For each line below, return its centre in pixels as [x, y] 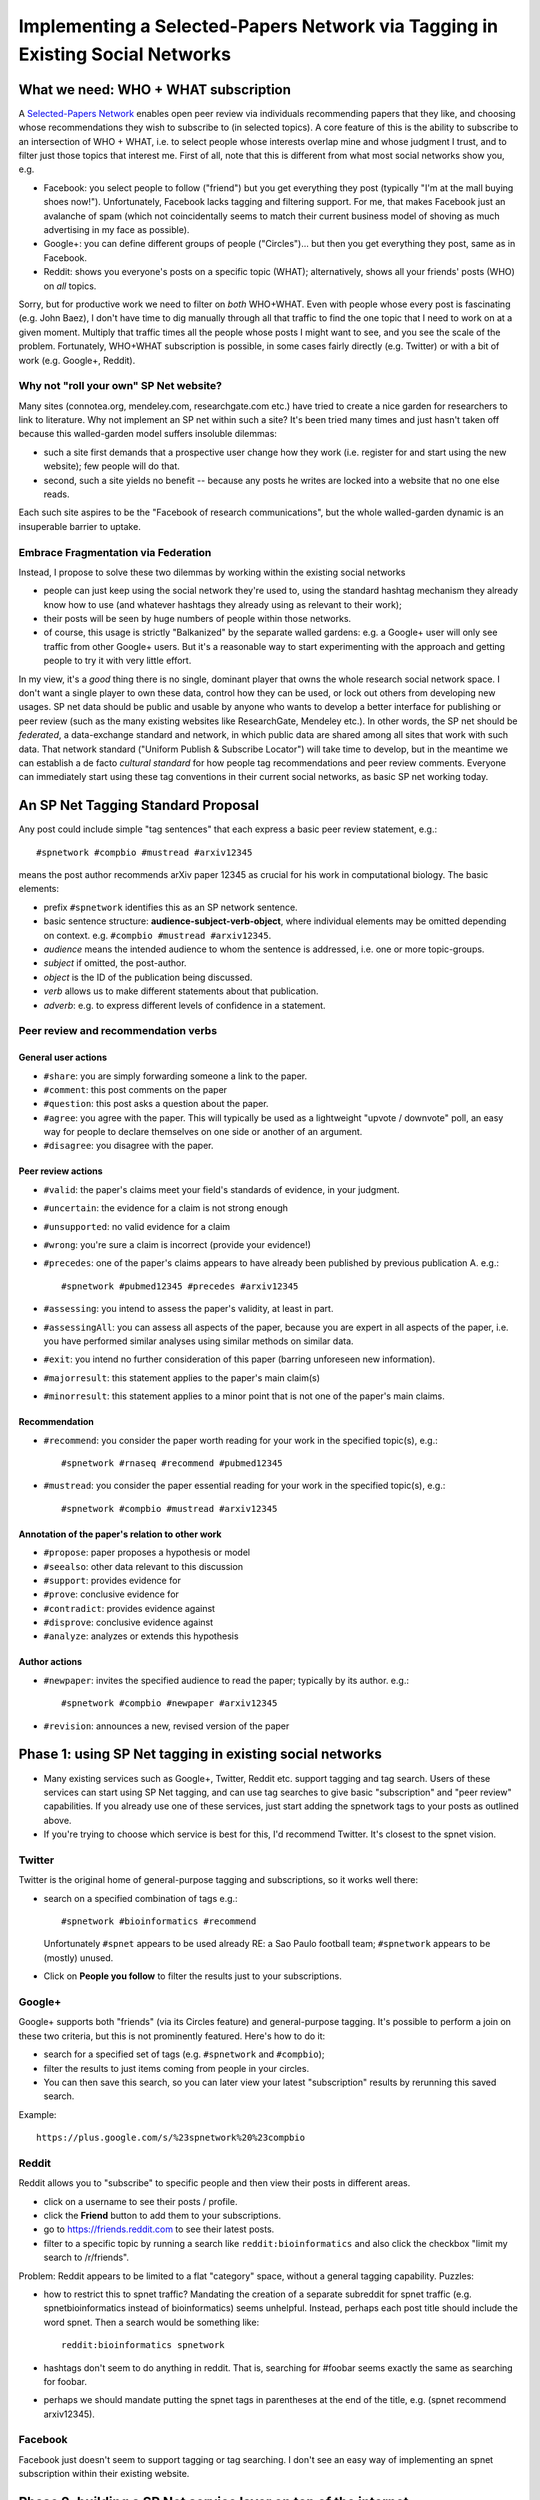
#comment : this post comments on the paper [135, 1089]
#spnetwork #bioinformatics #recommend [159, 1921]
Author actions [50, 1662]
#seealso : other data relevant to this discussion [143, 1566]
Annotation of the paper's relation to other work [120, 1534]
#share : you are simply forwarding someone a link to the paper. [175, 1076]
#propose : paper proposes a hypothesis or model [146, 1552]
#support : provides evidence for [112, 1580]
